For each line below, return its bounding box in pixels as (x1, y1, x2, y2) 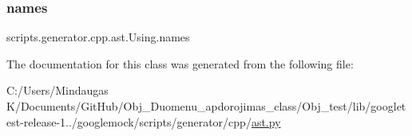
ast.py (251, 113, 281, 130)
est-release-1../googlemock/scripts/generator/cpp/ (6, 113, 252, 130)
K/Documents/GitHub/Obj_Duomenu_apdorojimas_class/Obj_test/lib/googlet (6, 98, 406, 114)
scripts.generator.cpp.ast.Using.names (6, 29, 190, 45)
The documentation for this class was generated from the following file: (6, 55, 354, 72)
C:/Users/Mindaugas (6, 82, 109, 99)
